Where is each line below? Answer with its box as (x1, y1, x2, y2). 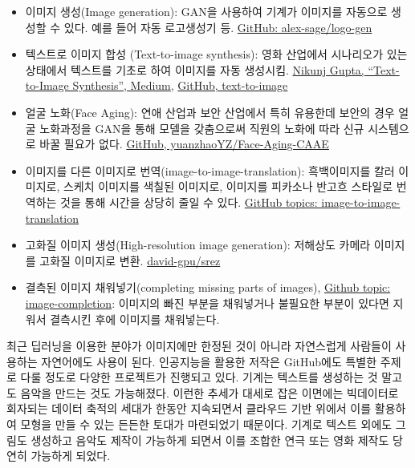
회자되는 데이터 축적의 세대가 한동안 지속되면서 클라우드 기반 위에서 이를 (6, 400, 372, 417)
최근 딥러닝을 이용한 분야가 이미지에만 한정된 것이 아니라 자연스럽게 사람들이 (6, 337, 392, 354)
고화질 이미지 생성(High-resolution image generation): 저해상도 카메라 (25, 236, 371, 253)
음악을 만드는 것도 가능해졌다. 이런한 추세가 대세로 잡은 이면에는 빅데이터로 (20, 384, 399, 401)
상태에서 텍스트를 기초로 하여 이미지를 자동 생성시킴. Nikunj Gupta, (25, 61, 364, 78)
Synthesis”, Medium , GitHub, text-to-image (72, 77, 288, 94)
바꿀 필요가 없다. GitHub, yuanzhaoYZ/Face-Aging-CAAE (39, 135, 329, 152)
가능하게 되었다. (31, 447, 111, 464)
